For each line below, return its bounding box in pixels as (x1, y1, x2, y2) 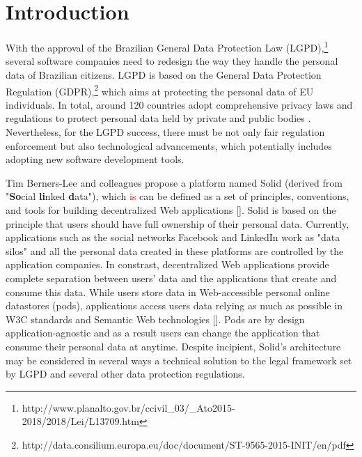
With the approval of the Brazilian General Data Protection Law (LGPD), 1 (6, 38, 329, 54)
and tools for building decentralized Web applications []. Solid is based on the (6, 202, 336, 217)
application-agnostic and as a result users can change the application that (6, 325, 320, 340)
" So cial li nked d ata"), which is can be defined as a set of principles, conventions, (6, 189, 349, 203)
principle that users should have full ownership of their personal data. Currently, (6, 216, 349, 231)
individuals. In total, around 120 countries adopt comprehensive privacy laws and (6, 97, 353, 111)
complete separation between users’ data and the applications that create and (6, 270, 337, 285)
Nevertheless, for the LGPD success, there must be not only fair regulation (6, 125, 325, 139)
